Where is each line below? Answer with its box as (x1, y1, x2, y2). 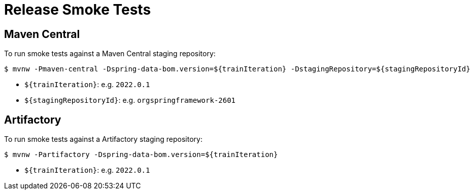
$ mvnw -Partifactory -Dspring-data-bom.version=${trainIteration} (4, 150, 278, 159)
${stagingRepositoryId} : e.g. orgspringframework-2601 (24, 96, 236, 105)
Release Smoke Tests (4, 1, 151, 18)
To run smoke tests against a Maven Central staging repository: (4, 49, 216, 58)
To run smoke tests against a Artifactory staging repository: (4, 135, 202, 144)
